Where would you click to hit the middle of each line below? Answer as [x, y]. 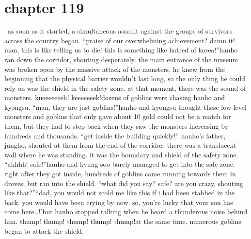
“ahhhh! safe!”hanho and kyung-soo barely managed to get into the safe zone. [120, 164]
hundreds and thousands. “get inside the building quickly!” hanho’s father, [115, 135]
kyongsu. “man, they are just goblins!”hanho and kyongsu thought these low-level [125, 107]
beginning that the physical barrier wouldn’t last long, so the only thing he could [125, 78]
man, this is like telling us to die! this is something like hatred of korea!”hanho [121, 50]
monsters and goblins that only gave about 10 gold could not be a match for [118, 116]
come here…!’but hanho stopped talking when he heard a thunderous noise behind [126, 212]
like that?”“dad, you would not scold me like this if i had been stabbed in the [120, 193]
